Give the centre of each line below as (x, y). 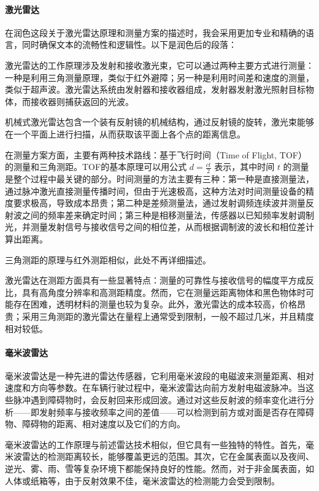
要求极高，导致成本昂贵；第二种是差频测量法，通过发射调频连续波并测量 (159, 203)
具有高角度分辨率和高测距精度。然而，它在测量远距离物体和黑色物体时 (163, 292)
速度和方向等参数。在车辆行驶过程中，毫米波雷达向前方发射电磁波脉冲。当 (155, 388)
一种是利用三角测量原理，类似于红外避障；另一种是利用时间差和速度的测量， (159, 77)
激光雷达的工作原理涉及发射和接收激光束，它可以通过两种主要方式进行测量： (159, 65)
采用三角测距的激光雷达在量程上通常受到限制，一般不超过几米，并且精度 (168, 316)
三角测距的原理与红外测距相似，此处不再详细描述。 (108, 259)
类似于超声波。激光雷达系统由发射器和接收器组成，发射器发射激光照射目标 (155, 89)
